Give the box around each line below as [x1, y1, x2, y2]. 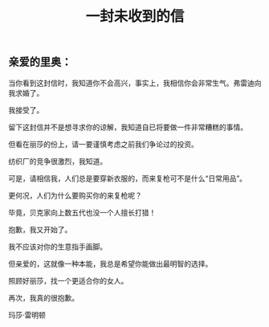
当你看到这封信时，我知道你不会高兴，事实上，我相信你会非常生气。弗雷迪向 [8, 78, 262, 88]
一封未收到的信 [85, 7, 185, 26]
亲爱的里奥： [8, 55, 72, 69]
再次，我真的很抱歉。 [8, 292, 79, 302]
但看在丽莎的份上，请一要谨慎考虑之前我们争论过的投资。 [8, 139, 198, 149]
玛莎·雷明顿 [8, 310, 47, 320]
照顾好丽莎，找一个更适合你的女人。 [8, 276, 128, 285]
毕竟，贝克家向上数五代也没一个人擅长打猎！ [8, 207, 157, 217]
